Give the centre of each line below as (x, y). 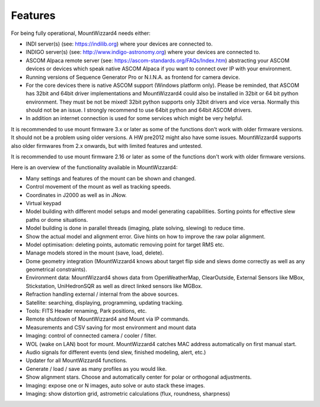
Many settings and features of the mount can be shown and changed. (111, 178)
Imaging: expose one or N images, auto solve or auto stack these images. (116, 385)
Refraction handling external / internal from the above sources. (102, 294)
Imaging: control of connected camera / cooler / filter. (91, 336)
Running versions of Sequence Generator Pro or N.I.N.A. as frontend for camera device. (133, 77)
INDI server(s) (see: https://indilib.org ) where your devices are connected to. (119, 44)
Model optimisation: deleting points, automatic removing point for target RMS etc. (125, 244)
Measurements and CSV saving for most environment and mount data (111, 327)
